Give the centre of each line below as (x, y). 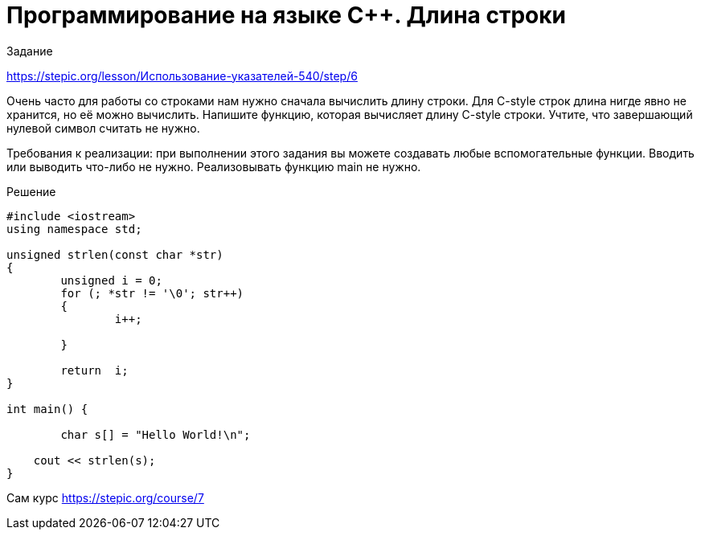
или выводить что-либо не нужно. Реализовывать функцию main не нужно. (214, 166)
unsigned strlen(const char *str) (115, 254)
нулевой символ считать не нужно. (103, 128)
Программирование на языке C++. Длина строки (286, 15)
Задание (30, 51)
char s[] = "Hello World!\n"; (156, 434)
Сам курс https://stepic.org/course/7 (105, 497)
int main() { (47, 409)
